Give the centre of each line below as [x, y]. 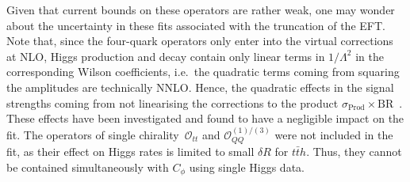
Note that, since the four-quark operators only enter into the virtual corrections [200, 41]
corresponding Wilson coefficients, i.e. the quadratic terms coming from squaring [203, 72]
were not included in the [334, 134]
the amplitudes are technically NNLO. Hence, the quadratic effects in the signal [200, 87]
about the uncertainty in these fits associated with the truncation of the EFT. [196, 25]
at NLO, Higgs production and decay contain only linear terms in [166, 56]
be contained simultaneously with [88, 167]
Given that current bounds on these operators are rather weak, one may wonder [201, 9]
